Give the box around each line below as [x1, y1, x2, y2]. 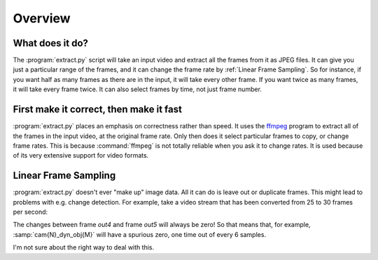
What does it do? [13, 37, 89, 49]
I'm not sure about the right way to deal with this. [13, 243, 154, 252]
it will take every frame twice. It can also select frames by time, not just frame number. [13, 85, 262, 94]
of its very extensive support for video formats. [13, 151, 149, 160]
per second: [13, 207, 48, 216]
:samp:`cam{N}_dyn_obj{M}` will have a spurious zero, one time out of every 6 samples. [13, 230, 266, 238]
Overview [13, 11, 71, 26]
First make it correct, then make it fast [13, 104, 182, 116]
